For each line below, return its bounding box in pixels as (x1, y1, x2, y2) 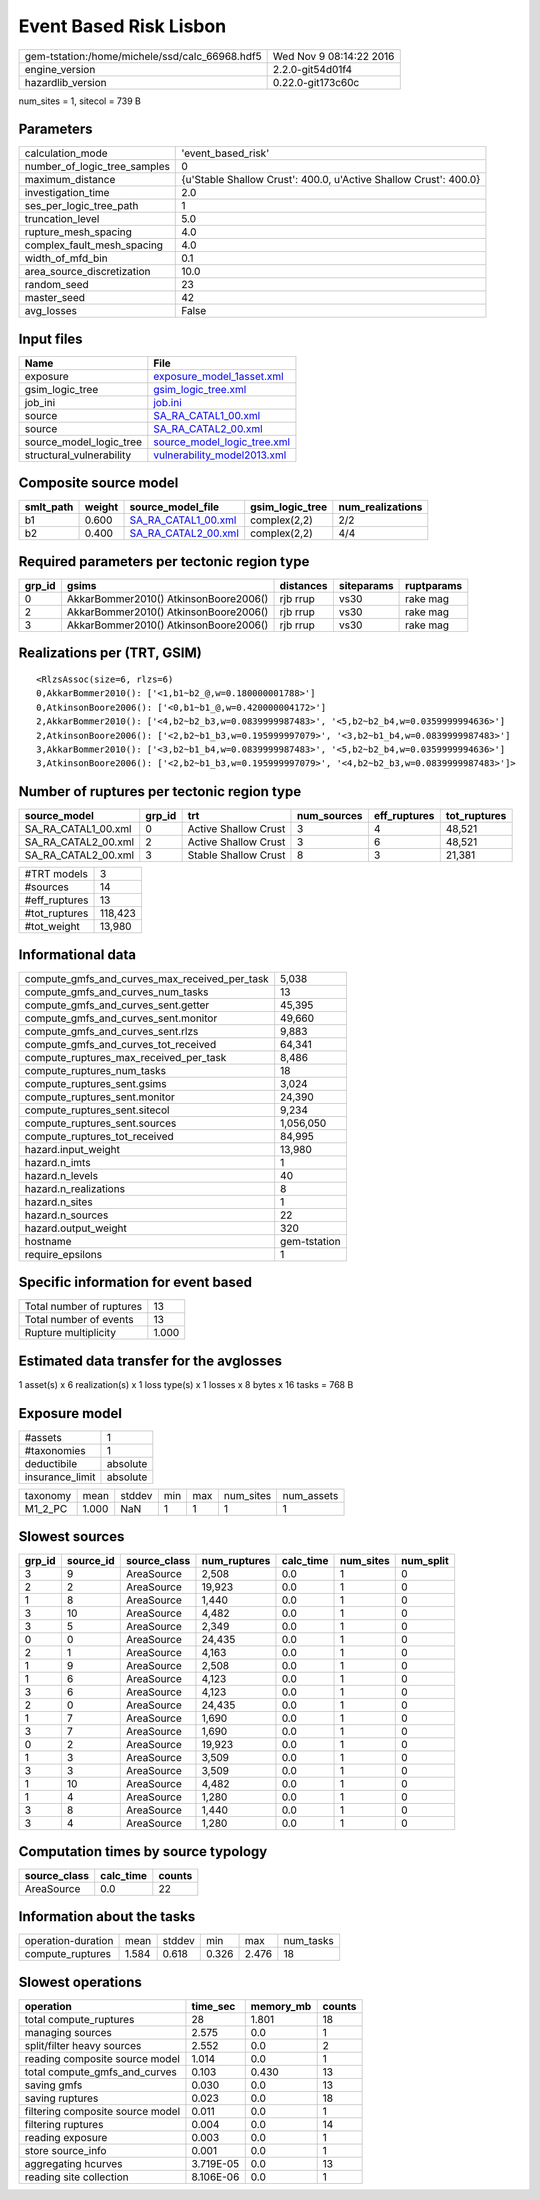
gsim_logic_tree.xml (153, 382, 247, 396)
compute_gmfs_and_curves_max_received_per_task (24, 971, 269, 985)
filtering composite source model (24, 2104, 181, 2118)
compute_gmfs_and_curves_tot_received (24, 1037, 217, 1051)
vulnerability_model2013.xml (153, 448, 287, 462)
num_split (401, 1554, 449, 1568)
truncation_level (24, 212, 100, 226)
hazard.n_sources (24, 1208, 109, 1222)
